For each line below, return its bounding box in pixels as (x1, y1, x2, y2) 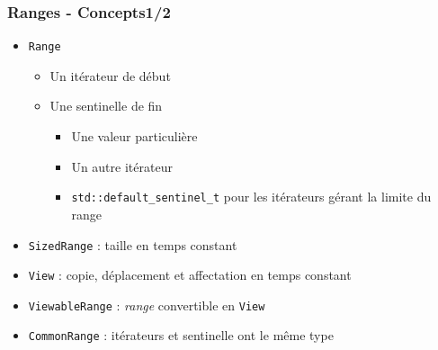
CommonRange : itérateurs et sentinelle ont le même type (28, 326, 334, 345)
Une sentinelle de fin (49, 96, 163, 115)
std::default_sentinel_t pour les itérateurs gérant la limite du (71, 187, 432, 206)
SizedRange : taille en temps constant (28, 235, 237, 254)
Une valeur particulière (71, 127, 198, 146)
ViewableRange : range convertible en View (28, 295, 265, 314)
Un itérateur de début (49, 66, 171, 85)
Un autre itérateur (71, 157, 173, 175)
